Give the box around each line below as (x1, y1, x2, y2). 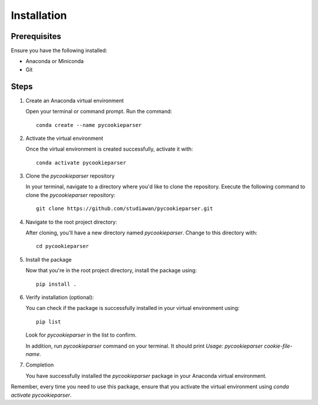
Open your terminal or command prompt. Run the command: (25, 108, 173, 115)
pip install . (36, 280, 77, 288)
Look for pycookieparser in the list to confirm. (25, 331, 137, 339)
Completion (25, 361, 54, 368)
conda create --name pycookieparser (36, 122, 142, 128)
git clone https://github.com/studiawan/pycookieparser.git (36, 205, 213, 212)
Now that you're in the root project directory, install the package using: (25, 267, 197, 274)
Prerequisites (11, 31, 61, 41)
